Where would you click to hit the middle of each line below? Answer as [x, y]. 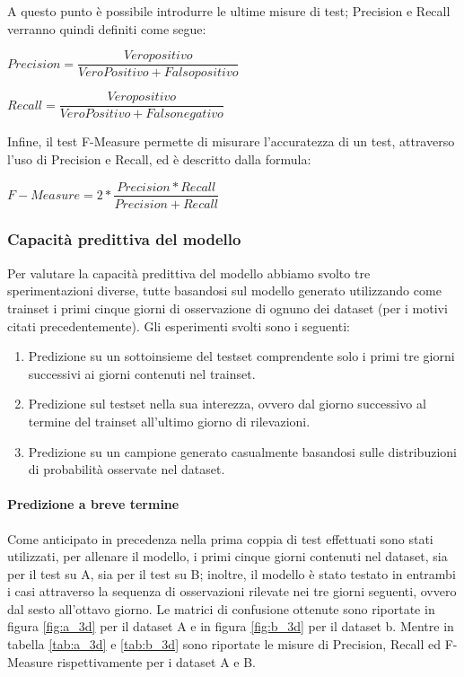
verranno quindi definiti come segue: [107, 28]
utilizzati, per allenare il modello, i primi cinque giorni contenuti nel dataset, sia [228, 556]
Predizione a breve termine [93, 504]
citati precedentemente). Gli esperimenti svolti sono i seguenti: [179, 325]
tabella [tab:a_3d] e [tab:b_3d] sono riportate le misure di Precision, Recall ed [224, 644]
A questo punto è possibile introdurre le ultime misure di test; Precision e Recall [229, 11]
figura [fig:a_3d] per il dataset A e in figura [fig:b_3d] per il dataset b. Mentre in [231, 626]
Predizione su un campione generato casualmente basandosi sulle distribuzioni [242, 451]
